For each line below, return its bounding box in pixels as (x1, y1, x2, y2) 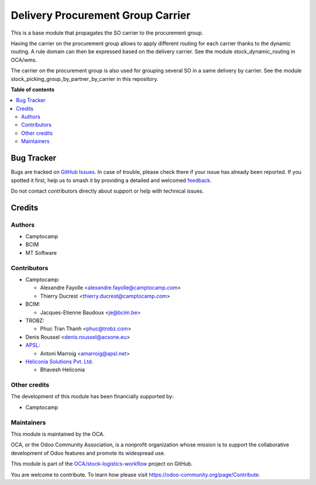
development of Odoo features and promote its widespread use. (11, 449, 166, 456)
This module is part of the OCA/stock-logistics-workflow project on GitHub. (11, 460, 193, 467)
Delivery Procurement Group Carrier (11, 9, 191, 22)
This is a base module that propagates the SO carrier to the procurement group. (11, 29, 204, 36)
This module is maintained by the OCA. (11, 431, 105, 438)
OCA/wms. (11, 56, 37, 63)
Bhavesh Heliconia (40, 366, 85, 373)
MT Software (25, 249, 57, 256)
